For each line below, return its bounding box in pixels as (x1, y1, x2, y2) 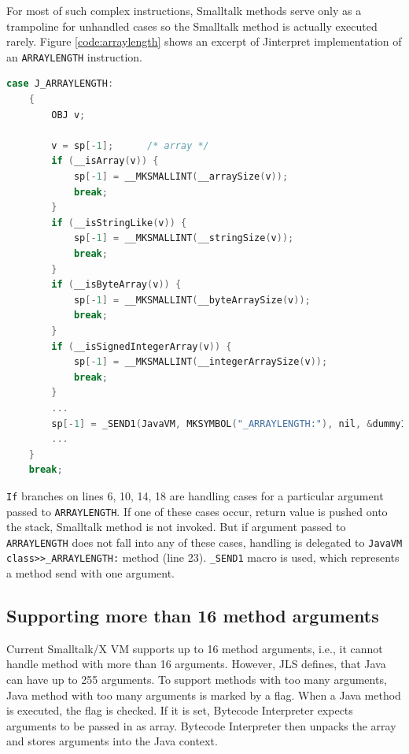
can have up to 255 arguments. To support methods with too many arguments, (6, 671, 387, 688)
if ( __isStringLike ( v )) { (51, 217, 187, 228)
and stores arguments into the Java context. (6, 733, 218, 749)
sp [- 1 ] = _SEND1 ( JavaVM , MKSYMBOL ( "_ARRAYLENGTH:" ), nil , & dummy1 (51, 418, 407, 429)
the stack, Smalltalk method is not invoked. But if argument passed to (6, 518, 346, 535)
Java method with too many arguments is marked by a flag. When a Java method (6, 686, 401, 703)
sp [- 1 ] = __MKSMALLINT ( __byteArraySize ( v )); (73, 294, 311, 306)
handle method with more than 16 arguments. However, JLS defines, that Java (6, 656, 386, 672)
